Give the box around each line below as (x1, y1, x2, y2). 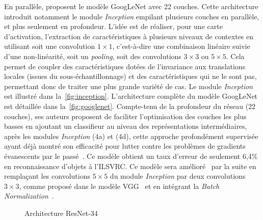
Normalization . (4, 190, 54, 201)
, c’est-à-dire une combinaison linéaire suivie (112, 41, 250, 51)
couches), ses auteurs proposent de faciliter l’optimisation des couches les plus (4, 111, 247, 121)
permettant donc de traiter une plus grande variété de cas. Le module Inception (4, 80, 253, 91)
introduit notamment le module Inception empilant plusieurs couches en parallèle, (4, 11, 259, 21)
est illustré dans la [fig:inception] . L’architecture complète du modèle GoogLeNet (4, 91, 258, 101)
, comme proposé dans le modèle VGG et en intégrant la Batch (19, 180, 220, 191)
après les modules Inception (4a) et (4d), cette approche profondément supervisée (4, 130, 258, 141)
